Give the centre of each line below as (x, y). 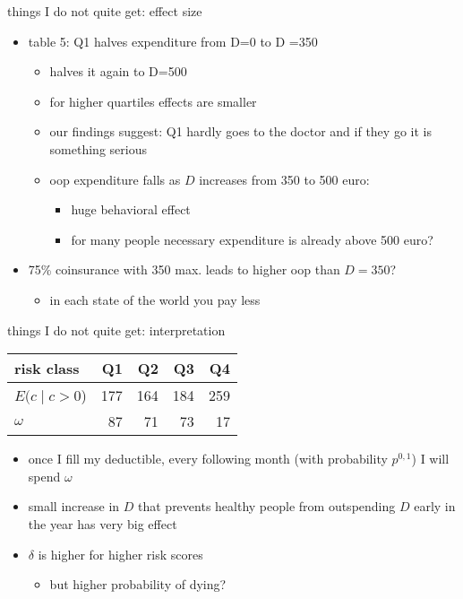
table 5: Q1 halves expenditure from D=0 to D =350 (173, 41)
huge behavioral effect (131, 209)
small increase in (74, 506)
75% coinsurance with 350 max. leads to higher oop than (184, 269)
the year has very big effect (103, 523)
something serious (98, 148)
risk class (47, 369)
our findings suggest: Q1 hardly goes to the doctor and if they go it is (240, 131)
